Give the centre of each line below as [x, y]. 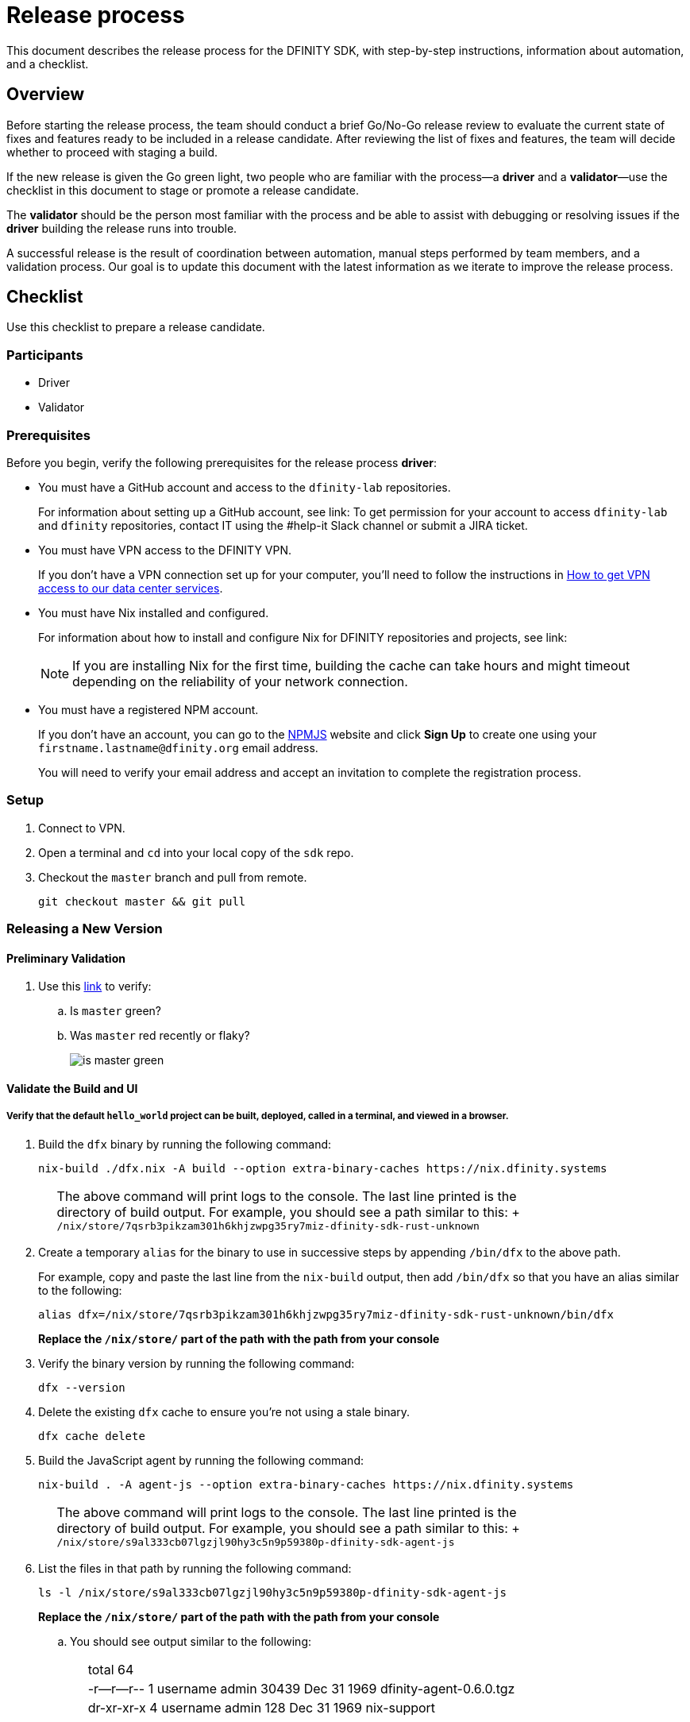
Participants [45, 355]
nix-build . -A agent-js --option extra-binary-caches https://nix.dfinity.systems [306, 1484]
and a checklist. [48, 64]
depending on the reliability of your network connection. [240, 681]
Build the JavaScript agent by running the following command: [201, 1460]
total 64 [111, 1669]
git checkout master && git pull [142, 901]
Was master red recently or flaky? [160, 1036]
